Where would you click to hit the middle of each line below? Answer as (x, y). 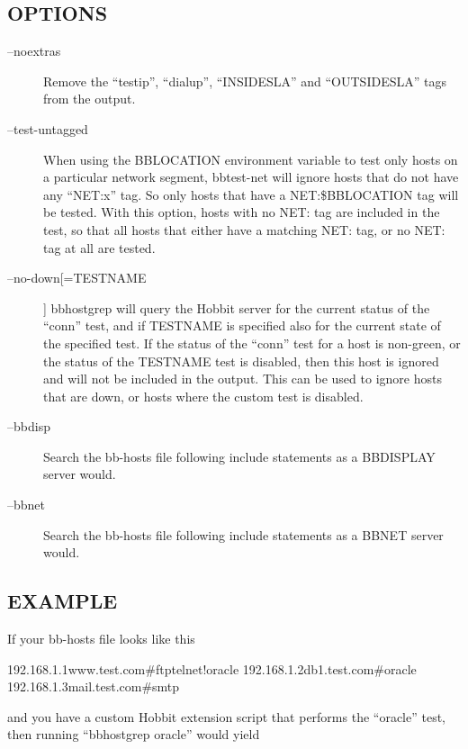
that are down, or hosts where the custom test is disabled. (203, 396)
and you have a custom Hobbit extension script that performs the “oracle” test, (227, 716)
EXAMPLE (63, 601)
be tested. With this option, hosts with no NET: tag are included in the (242, 212)
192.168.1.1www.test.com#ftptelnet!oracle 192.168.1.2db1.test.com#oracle (212, 668)
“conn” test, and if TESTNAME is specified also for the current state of (242, 325)
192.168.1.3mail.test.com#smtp (94, 686)
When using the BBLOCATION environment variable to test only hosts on (251, 159)
